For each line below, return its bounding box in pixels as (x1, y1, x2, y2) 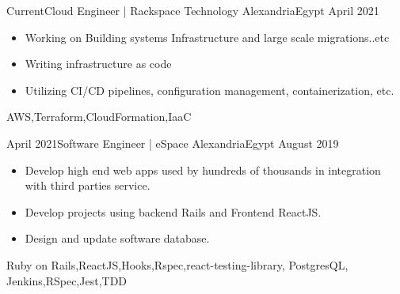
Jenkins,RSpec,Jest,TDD (6, 272, 128, 288)
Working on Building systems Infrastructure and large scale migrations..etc (25, 28, 390, 45)
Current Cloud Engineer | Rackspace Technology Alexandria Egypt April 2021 (6, 2, 379, 18)
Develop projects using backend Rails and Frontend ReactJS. (25, 203, 322, 220)
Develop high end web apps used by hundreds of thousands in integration (25, 161, 381, 178)
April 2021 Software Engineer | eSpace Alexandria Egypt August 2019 (6, 134, 339, 151)
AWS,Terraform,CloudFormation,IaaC (6, 108, 192, 125)
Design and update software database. (25, 230, 210, 247)
